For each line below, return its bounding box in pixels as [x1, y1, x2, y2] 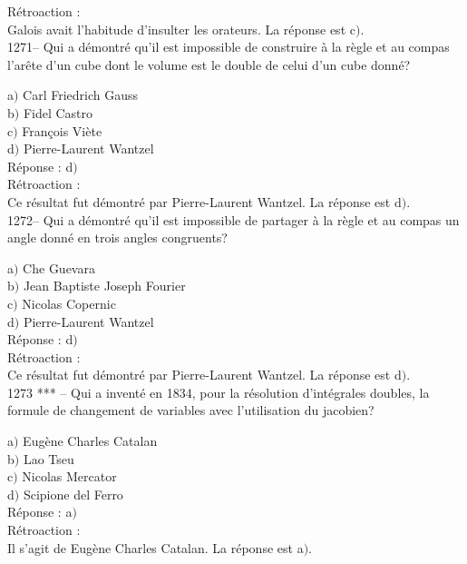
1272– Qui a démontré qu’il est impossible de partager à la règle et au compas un [7, 210, 460, 229]
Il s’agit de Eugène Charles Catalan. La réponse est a [7, 538, 304, 557]
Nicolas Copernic [22, 293, 116, 312]
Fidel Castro [23, 103, 93, 122]
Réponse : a [7, 502, 73, 521]
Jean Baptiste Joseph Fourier [23, 276, 186, 295]
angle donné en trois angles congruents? [7, 228, 228, 247]
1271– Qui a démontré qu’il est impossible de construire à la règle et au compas [7, 37, 450, 56]
